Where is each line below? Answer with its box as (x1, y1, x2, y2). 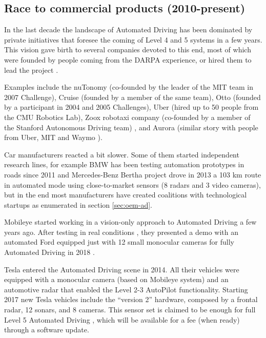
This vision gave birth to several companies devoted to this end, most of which (4, 44, 251, 55)
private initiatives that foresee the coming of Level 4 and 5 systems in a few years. (4, 34, 262, 45)
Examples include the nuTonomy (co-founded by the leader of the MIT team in (4, 82, 254, 92)
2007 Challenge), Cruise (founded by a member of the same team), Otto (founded (4, 91, 261, 102)
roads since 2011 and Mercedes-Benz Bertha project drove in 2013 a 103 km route (4, 169, 261, 180)
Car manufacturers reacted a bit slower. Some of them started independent (4, 149, 239, 160)
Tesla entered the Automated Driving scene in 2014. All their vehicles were (4, 264, 239, 274)
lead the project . (4, 64, 58, 75)
